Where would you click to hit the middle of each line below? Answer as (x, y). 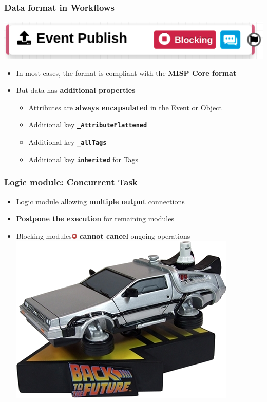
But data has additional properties (76, 90)
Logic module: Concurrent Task (71, 182)
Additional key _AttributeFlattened (88, 125)
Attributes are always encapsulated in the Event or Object (125, 107)
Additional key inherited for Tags (83, 159)
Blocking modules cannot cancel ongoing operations (103, 235)
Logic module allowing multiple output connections (100, 201)
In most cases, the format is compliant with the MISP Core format (126, 73)
